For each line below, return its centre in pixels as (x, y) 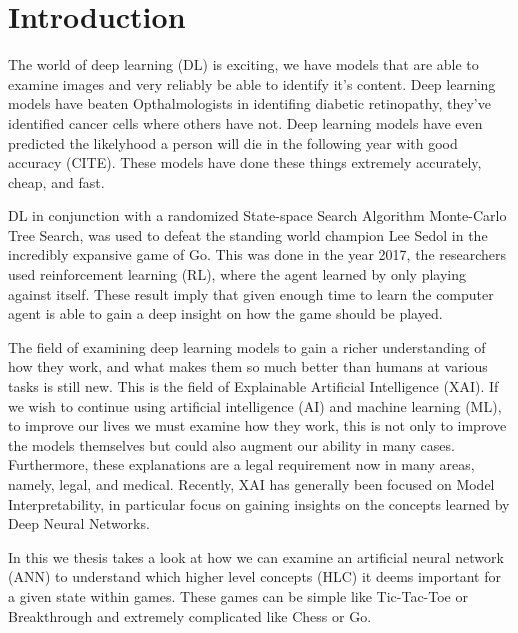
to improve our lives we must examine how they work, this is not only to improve (257, 425)
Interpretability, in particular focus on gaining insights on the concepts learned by (259, 503)
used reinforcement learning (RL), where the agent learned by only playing (237, 274)
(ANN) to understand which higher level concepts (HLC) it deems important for (254, 576)
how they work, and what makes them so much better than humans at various (248, 366)
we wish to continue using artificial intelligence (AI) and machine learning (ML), (255, 405)
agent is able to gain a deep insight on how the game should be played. (225, 313)
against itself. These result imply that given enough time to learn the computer (251, 293)
